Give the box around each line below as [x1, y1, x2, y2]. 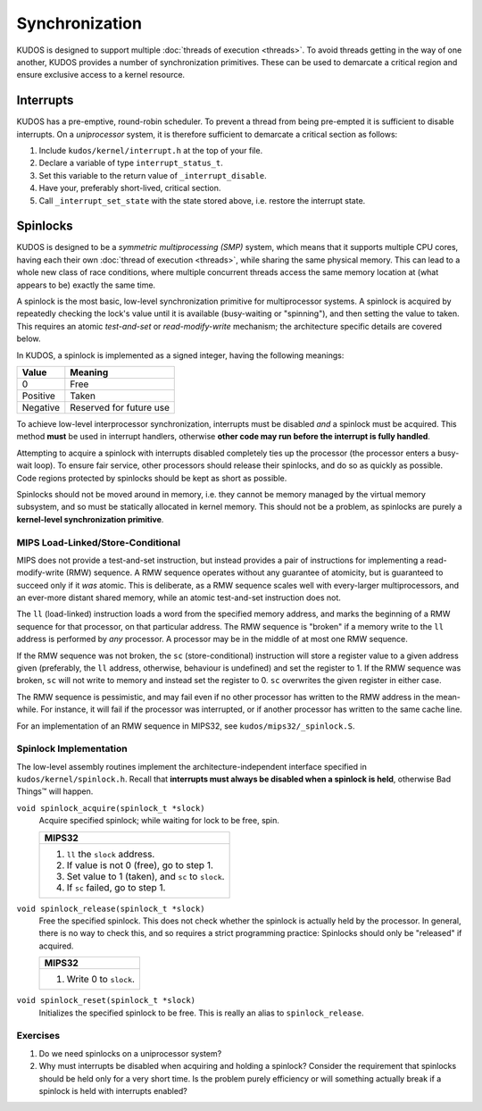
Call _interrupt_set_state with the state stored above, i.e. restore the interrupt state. [38, 195, 366, 205]
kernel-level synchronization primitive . [16, 514, 164, 524]
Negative [21, 402, 61, 413]
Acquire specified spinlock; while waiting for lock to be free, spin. [38, 815, 280, 826]
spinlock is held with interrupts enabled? [38, 1085, 187, 1096]
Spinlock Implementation [16, 742, 129, 755]
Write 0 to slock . [66, 973, 136, 986]
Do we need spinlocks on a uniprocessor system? [38, 1048, 222, 1058]
